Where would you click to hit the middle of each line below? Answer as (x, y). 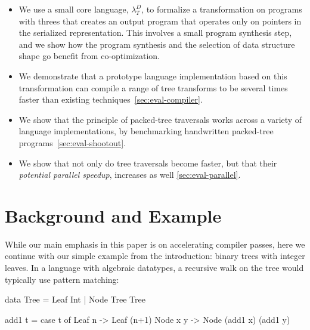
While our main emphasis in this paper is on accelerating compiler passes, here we (155, 244)
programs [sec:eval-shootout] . (72, 142)
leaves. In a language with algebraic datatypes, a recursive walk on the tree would (154, 268)
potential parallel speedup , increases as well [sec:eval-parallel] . (130, 175)
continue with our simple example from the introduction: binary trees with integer (155, 256)
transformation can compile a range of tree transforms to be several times (153, 87)
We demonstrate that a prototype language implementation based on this (153, 75)
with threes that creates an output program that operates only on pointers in (160, 21)
